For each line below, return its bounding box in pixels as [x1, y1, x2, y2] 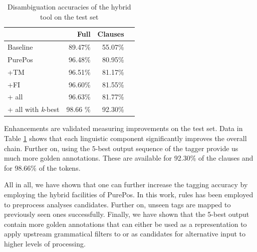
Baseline [8, 42, 33, 52]
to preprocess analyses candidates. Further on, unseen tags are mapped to [4, 199, 231, 209]
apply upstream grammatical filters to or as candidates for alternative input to [4, 228, 246, 239]
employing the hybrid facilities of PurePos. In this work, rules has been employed [4, 189, 253, 199]
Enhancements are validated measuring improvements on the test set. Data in [4, 123, 243, 134]
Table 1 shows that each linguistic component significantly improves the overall [4, 133, 247, 143]
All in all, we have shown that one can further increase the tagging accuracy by [4, 179, 248, 190]
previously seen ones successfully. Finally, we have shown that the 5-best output [4, 209, 249, 219]
